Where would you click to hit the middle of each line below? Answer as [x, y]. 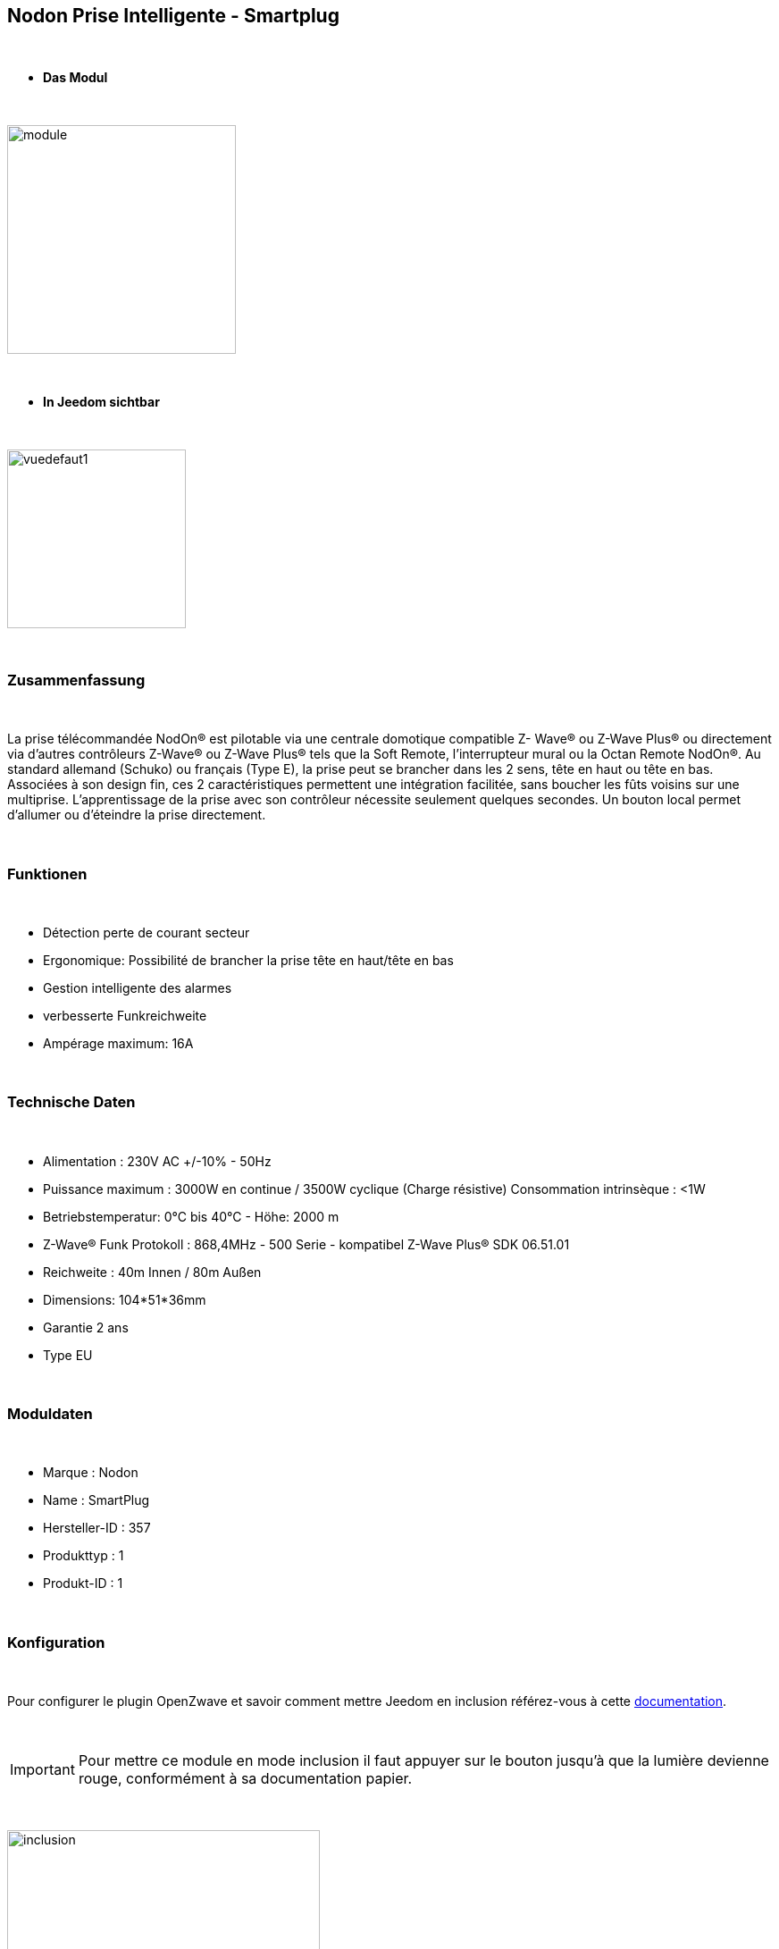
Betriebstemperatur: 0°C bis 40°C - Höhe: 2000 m [191, 1216]
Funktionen [47, 874]
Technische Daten [71, 1102]
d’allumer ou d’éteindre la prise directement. [137, 815]
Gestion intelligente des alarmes [138, 987]
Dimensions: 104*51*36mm [125, 1299]
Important [42, 1770]
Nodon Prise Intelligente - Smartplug [173, 16]
